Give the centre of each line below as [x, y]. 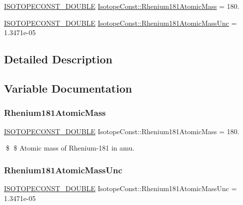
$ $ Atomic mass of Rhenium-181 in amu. [70, 148]
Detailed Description [58, 59]
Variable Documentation [68, 88]
